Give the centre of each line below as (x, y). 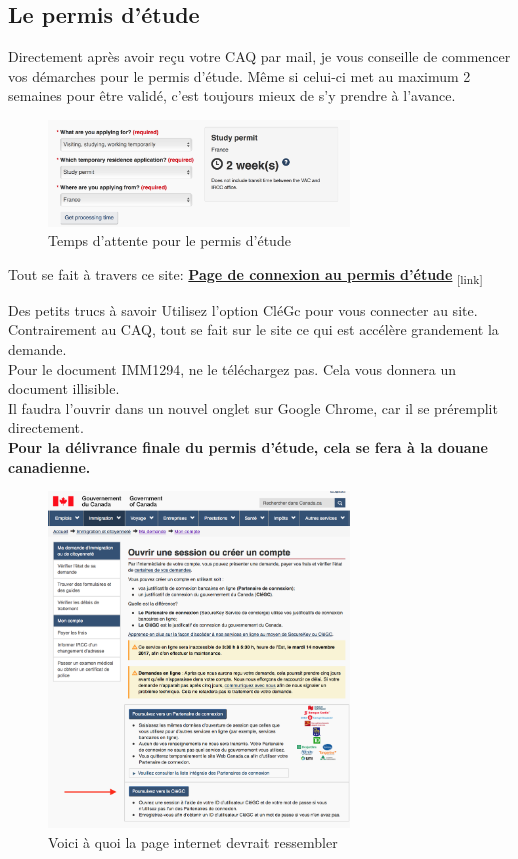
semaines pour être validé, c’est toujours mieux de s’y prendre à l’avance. (232, 95)
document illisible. (64, 388)
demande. (37, 349)
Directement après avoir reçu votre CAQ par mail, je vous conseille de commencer (259, 56)
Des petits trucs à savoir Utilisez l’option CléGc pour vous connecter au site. (243, 309)
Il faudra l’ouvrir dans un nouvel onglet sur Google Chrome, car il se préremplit (253, 407)
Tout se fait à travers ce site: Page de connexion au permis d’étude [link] (245, 275)
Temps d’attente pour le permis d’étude (169, 240)
